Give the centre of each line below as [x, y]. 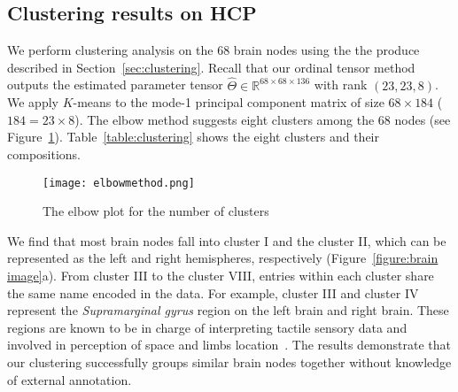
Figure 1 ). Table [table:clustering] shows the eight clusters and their [193, 137]
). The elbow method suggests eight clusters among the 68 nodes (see [263, 119]
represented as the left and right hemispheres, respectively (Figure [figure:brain [223, 258]
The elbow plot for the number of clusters [156, 211]
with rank [341, 85]
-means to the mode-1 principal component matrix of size [229, 102]
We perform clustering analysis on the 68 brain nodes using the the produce [213, 50]
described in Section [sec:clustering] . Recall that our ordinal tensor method [211, 67]
